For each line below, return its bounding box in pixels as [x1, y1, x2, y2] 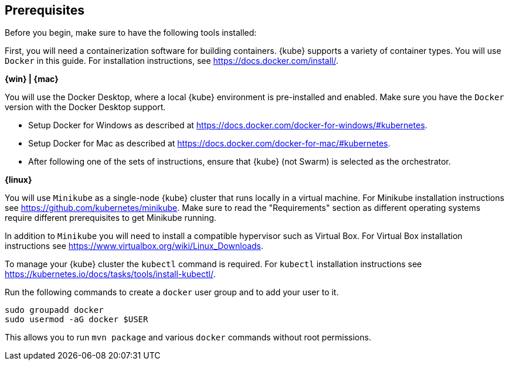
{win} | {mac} [5, 74, 59, 84]
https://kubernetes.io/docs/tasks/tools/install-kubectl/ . [5, 269, 216, 279]
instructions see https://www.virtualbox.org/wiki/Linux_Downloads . [5, 241, 264, 251]
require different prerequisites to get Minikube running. [5, 213, 216, 223]
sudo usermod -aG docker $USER [5, 315, 148, 325]
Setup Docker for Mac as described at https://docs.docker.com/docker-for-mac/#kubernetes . [28, 138, 391, 149]
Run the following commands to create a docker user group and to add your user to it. [5, 287, 339, 298]
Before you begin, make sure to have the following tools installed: [5, 28, 257, 38]
